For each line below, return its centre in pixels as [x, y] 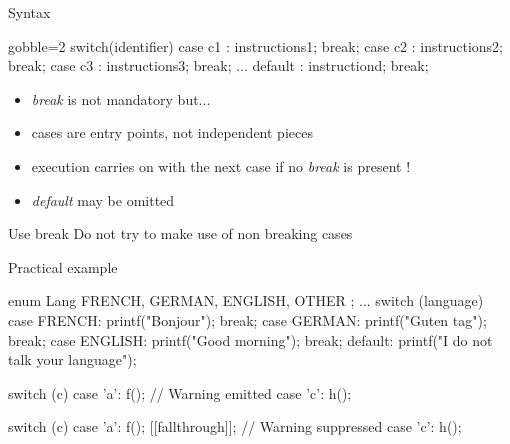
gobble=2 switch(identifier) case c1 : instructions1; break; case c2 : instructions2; [255, 45]
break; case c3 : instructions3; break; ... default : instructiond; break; [218, 65]
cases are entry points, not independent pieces [172, 132]
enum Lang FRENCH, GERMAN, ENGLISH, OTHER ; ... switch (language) [246, 300]
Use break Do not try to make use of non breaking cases [180, 233]
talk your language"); [72, 359]
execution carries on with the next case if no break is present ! [221, 165]
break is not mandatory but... [121, 98]
